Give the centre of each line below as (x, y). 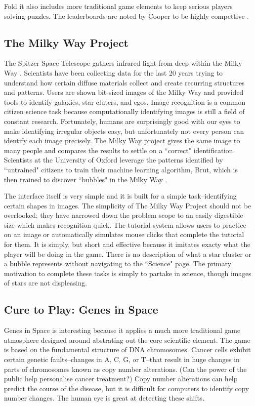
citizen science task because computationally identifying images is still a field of (124, 111)
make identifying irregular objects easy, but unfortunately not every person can (124, 131)
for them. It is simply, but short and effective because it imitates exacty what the (127, 244)
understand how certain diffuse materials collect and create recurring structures (124, 82)
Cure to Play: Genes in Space (81, 309)
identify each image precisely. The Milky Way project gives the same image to (122, 141)
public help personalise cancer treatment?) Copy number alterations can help (121, 379)
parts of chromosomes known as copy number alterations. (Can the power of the (125, 369)
